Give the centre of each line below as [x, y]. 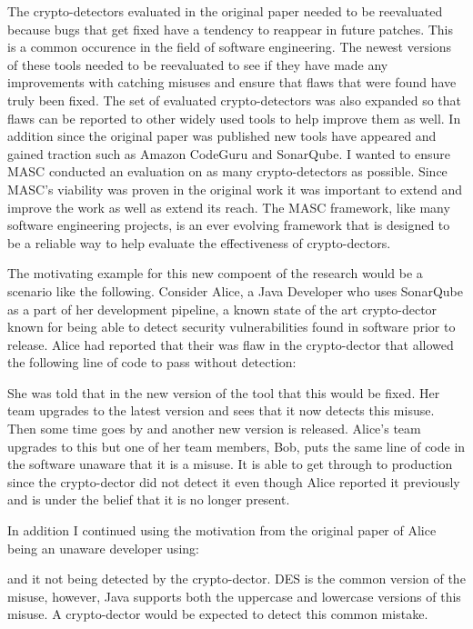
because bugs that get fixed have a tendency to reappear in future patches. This [231, 29]
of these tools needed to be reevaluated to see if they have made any [198, 64]
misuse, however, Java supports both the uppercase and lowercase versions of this [234, 596]
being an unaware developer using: [103, 548]
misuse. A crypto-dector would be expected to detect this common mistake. [218, 614]
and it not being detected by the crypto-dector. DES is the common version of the [236, 579]
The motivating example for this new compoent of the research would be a [215, 273]
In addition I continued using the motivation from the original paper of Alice [222, 530]
